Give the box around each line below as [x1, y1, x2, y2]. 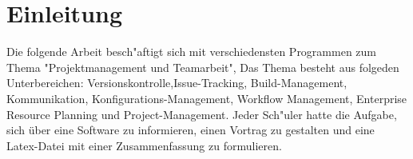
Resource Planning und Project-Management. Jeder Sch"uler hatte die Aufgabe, [6, 105, 397, 122]
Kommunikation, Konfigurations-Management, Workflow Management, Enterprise [6, 89, 407, 106]
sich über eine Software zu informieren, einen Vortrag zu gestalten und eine [6, 121, 375, 138]
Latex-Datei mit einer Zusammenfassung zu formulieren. [6, 137, 282, 153]
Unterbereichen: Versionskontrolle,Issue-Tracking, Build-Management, [6, 74, 347, 91]
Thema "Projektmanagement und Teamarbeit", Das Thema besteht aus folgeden [6, 58, 399, 75]
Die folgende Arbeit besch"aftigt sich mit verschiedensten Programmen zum [6, 43, 377, 60]
